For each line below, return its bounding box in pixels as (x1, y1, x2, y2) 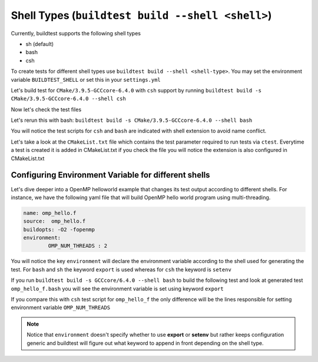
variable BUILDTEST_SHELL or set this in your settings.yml (11, 76, 161, 83)
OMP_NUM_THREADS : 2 (48, 243, 108, 250)
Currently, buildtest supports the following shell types (11, 29, 141, 36)
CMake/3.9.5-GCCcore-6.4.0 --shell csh (11, 95, 126, 102)
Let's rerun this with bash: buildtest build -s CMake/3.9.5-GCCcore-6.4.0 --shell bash (11, 117, 253, 124)
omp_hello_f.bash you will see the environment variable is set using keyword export (11, 285, 224, 292)
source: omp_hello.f (23, 218, 86, 225)
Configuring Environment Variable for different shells (11, 170, 210, 180)
